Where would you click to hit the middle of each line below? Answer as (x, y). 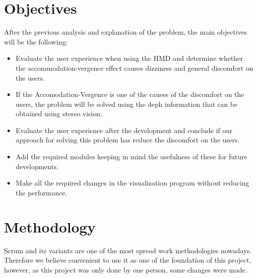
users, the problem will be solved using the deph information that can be (127, 104)
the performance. (41, 192)
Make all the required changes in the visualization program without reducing (132, 183)
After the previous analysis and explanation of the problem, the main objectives (126, 32)
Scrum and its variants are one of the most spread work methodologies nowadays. (128, 250)
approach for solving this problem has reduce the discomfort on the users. (128, 140)
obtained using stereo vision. (59, 114)
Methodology (50, 226)
